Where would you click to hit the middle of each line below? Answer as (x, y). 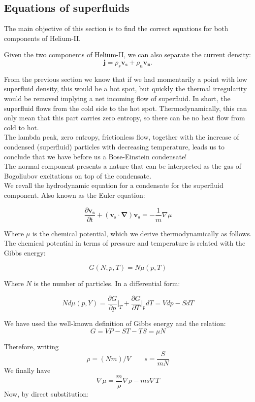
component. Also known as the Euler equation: (75, 195)
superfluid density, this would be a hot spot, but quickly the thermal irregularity (126, 89)
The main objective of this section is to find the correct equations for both (116, 28)
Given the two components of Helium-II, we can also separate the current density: (127, 55)
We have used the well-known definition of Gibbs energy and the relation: (115, 323)
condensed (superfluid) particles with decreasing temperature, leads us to (114, 146)
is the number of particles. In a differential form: (107, 283)
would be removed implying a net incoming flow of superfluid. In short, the (117, 98)
